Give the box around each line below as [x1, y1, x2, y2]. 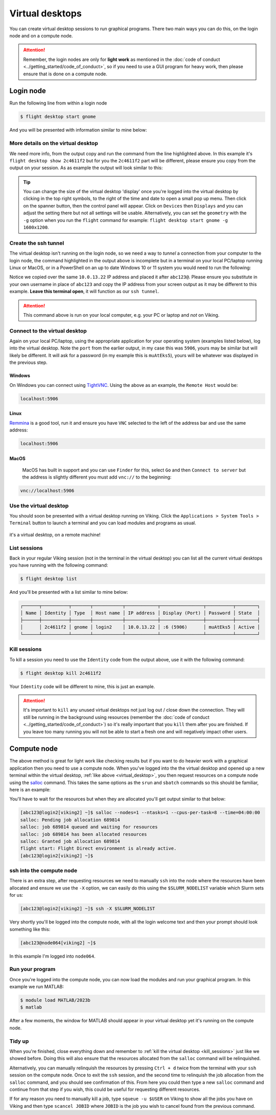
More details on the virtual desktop [9, 140, 98, 147]
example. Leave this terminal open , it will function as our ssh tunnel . [9, 288, 159, 295]
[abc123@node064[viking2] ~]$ [20, 940, 96, 945]
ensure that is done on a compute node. [23, 71, 107, 77]
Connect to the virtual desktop [9, 327, 87, 334]
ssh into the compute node [9, 867, 78, 874]
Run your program [9, 966, 56, 973]
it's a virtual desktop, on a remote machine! [9, 531, 101, 538]
